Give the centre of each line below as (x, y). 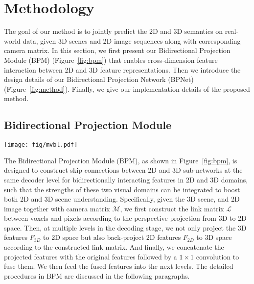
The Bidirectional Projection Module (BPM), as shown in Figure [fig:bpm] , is (121, 160)
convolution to (218, 256)
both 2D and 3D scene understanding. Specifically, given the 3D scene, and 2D (122, 199)
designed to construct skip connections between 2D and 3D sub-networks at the (123, 170)
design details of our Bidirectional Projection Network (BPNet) (99, 79)
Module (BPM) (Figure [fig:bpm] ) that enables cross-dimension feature (111, 60)
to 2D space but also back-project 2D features (112, 237)
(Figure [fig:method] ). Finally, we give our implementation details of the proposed (127, 89)
